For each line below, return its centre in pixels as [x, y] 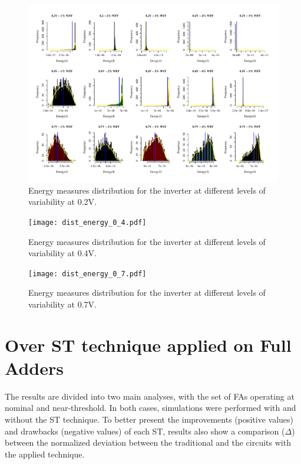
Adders [34, 367]
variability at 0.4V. [62, 253]
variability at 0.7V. [62, 304]
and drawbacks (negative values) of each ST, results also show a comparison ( [145, 431]
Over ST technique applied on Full [148, 344]
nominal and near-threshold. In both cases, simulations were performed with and [150, 408]
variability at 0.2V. [62, 202]
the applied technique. [45, 454]
